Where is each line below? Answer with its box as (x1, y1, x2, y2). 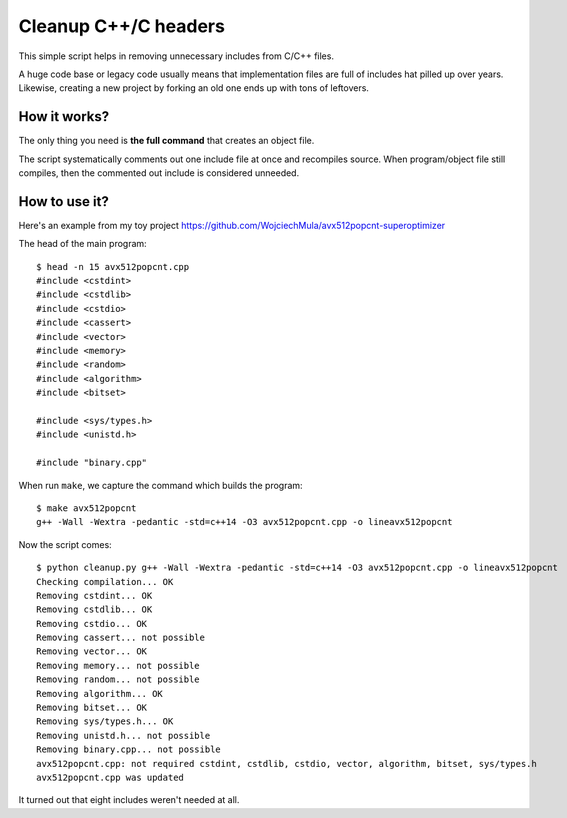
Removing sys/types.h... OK (36, 716, 174, 727)
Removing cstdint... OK (36, 590, 153, 601)
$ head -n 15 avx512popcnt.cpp (36, 261, 190, 272)
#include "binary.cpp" (36, 457, 148, 469)
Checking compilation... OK (36, 576, 174, 587)
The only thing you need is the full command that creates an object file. (18, 135, 315, 147)
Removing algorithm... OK (36, 688, 164, 699)
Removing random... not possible (36, 674, 200, 685)
